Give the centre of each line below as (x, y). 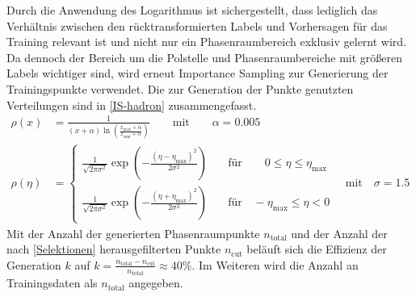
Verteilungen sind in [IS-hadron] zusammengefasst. (132, 105)
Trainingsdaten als (52, 283)
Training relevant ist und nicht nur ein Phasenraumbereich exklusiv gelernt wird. (207, 42)
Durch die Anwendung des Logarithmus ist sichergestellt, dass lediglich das (192, 10)
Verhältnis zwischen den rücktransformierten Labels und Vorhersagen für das (197, 25)
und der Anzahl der (339, 233)
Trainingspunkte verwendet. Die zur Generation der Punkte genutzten (180, 88)
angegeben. (156, 283)
